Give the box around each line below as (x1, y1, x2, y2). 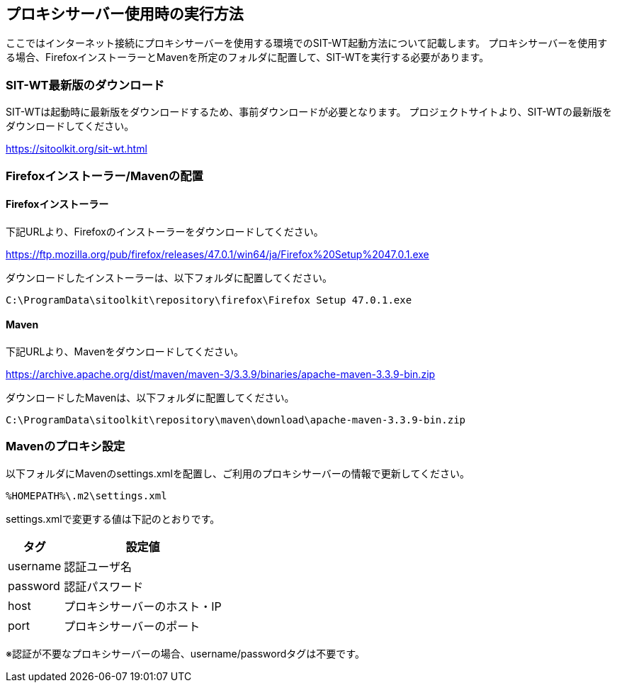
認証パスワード (64, 579, 144, 594)
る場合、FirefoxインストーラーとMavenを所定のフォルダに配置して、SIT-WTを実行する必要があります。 (6, 51, 489, 64)
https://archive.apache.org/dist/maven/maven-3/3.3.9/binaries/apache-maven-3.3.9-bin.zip (6, 367, 436, 380)
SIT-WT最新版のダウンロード (6, 77, 165, 92)
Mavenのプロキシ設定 (6, 439, 125, 454)
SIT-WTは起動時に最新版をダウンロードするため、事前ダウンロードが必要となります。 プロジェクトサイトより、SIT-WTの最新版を (6, 106, 612, 118)
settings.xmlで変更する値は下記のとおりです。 (6, 512, 220, 525)
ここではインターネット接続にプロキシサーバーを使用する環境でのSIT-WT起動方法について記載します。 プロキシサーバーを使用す (6, 37, 608, 50)
